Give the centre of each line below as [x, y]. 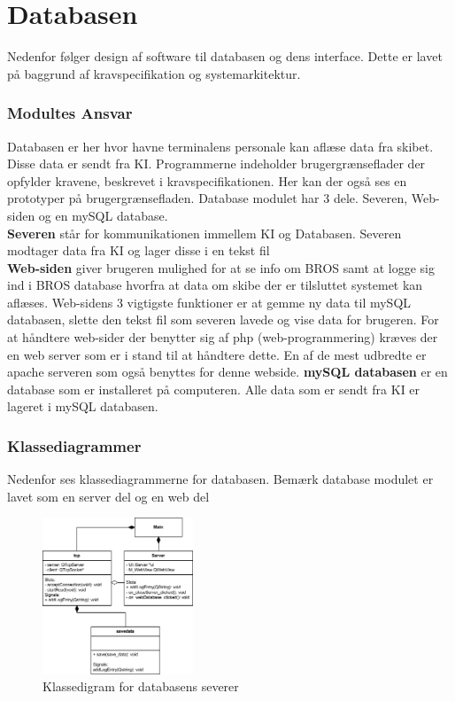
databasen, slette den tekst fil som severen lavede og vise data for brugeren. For [223, 319]
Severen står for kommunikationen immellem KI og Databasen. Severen [204, 233]
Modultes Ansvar [70, 113]
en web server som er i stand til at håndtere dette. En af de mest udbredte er [217, 354]
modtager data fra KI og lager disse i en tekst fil [139, 250]
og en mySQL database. [103, 215]
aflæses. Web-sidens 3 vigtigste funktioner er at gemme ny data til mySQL [209, 302]
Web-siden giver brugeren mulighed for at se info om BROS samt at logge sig [221, 267]
